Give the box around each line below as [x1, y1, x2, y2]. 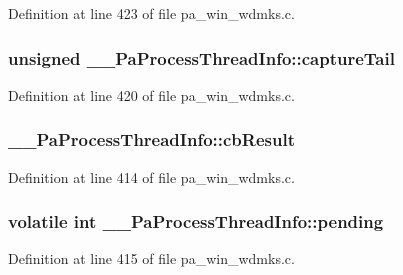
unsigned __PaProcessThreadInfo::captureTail [8, 45, 395, 70]
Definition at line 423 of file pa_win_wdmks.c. [8, 3, 295, 23]
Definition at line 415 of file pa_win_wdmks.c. [8, 248, 295, 269]
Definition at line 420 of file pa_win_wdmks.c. [8, 84, 295, 105]
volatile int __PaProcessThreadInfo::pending [8, 209, 384, 234]
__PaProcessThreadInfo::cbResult [8, 127, 295, 152]
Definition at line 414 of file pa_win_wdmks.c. [8, 166, 295, 187]
